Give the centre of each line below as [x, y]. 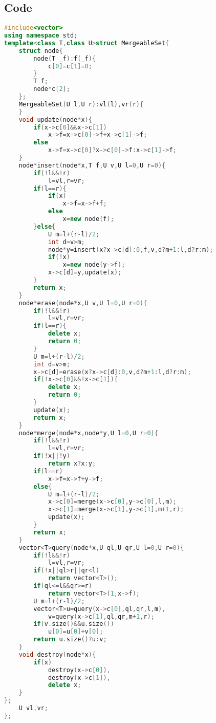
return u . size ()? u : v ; [70, 639]
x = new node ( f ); [88, 219]
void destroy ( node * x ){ [57, 654]
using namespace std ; [41, 36]
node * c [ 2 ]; [52, 89]
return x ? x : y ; [72, 464]
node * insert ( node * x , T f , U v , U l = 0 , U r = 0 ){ [92, 165]
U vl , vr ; [33, 708]
